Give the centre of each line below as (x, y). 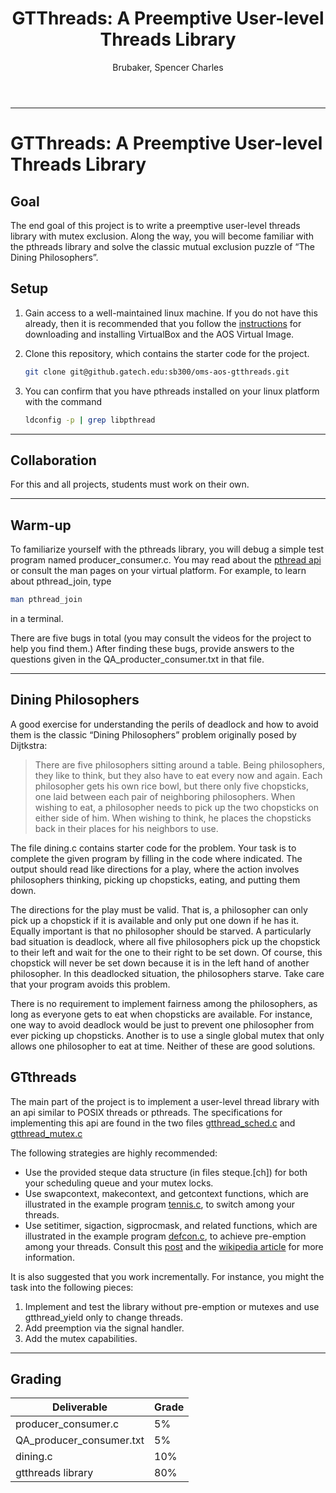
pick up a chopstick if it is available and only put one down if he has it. (154, 920)
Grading (36, 1379)
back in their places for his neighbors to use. (126, 828)
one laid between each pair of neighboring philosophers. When (165, 796)
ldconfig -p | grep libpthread (90, 420)
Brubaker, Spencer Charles (168, 67)
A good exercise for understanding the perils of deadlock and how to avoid (164, 724)
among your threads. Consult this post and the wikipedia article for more (174, 1246)
